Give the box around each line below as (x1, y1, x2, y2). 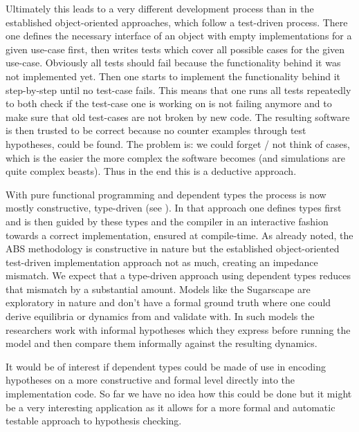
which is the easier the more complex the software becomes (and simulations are (6, 150, 345, 165)
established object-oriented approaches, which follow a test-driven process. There (6, 15, 348, 29)
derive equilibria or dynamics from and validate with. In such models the (6, 309, 315, 323)
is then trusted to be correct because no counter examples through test (6, 123, 306, 138)
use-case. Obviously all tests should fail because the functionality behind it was (6, 55, 341, 70)
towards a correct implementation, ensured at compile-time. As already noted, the (6, 227, 353, 242)
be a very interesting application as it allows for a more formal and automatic (6, 400, 335, 414)
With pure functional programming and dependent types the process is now (6, 187, 326, 201)
